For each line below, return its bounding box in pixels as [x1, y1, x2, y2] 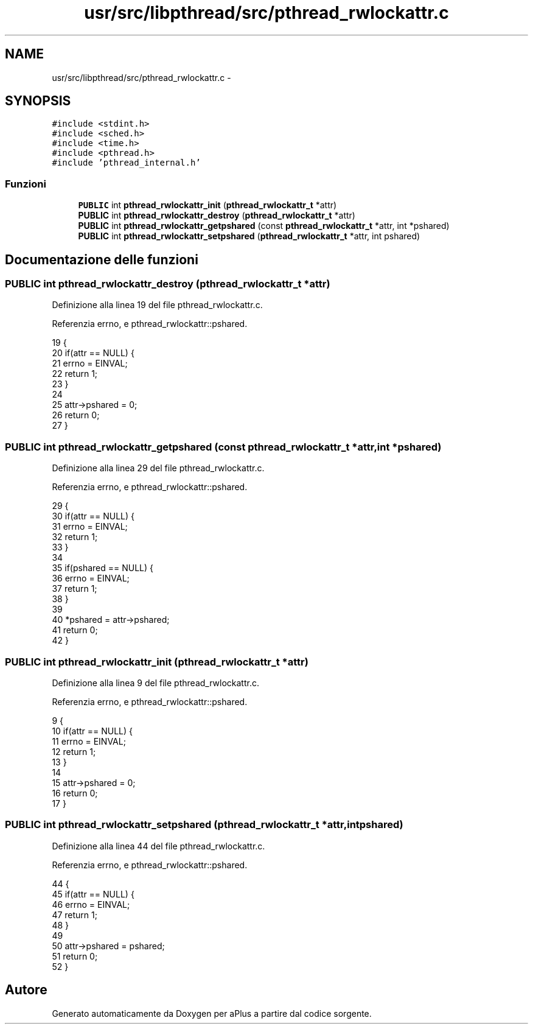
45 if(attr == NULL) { [52, 888, 134, 899]
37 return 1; [52, 583, 97, 594]
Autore [5, 982, 47, 998]
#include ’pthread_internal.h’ [52, 158, 201, 168]
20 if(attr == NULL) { [52, 348, 134, 359]
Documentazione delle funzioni [5, 251, 198, 267]
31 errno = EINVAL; [52, 521, 128, 532]
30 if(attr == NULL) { [52, 511, 134, 522]
